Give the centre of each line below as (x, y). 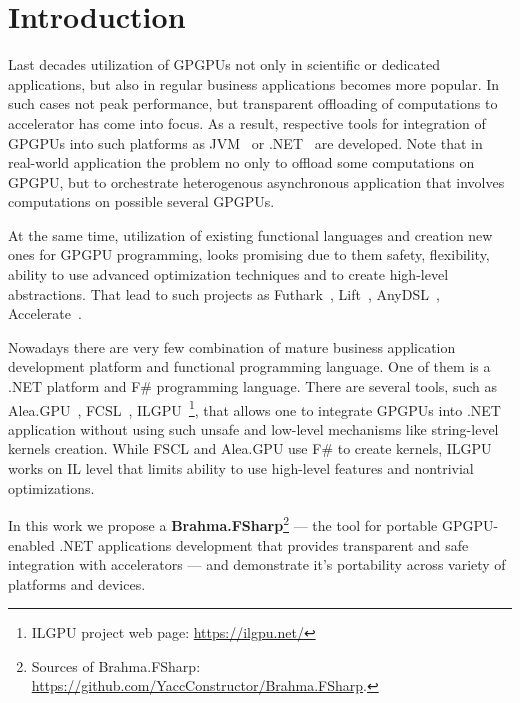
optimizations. (51, 487)
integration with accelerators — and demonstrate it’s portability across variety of (257, 564)
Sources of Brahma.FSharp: (116, 665)
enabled (31, 544)
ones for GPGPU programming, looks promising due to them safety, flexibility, (249, 254)
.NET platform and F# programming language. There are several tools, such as (252, 386)
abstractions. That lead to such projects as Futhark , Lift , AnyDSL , (224, 293)
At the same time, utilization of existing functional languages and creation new (250, 234)
